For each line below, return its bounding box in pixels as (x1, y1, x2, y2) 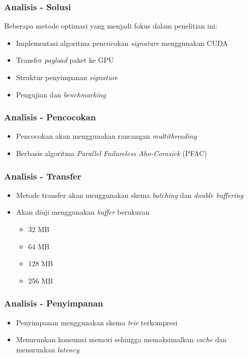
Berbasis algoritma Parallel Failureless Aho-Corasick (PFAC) (16, 148, 207, 158)
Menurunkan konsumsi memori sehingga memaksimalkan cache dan (16, 334, 227, 345)
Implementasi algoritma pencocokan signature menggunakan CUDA (16, 37, 228, 48)
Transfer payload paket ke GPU (16, 55, 114, 65)
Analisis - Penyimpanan (4, 297, 103, 310)
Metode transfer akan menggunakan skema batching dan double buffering (16, 189, 243, 200)
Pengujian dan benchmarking (16, 89, 106, 99)
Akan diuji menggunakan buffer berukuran (16, 207, 150, 217)
